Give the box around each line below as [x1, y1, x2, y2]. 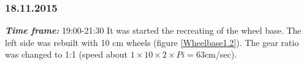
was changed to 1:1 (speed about [5, 48, 128, 61]
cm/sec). [204, 48, 237, 61]
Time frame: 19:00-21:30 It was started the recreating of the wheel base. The [5, 24, 302, 37]
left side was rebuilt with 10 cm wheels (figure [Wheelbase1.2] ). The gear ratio [5, 36, 299, 48]
